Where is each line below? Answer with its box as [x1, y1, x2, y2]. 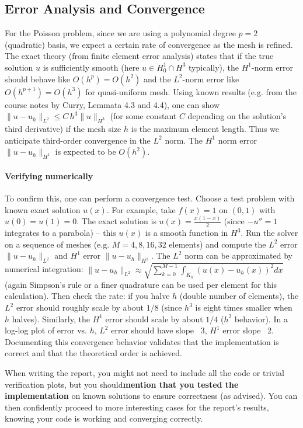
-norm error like [182, 72, 239, 85]
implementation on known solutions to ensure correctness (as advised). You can [5, 389, 298, 402]
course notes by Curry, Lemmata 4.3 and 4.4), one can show [5, 98, 220, 110]
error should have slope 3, [111, 324, 207, 336]
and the [143, 72, 171, 85]
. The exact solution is [76, 215, 156, 227]
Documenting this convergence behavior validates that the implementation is [5, 335, 279, 347]
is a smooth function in [145, 227, 228, 239]
